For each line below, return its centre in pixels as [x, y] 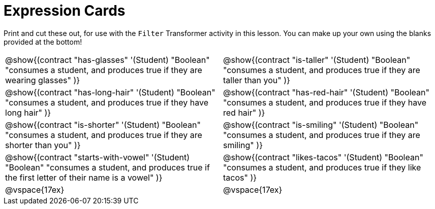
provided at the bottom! [43, 42]
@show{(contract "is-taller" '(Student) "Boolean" [317, 60]
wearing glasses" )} [43, 80]
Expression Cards [65, 11]
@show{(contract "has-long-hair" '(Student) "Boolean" [110, 92]
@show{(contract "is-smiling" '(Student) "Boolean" [321, 125]
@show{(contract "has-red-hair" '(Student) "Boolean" [326, 92]
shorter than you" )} [43, 145]
